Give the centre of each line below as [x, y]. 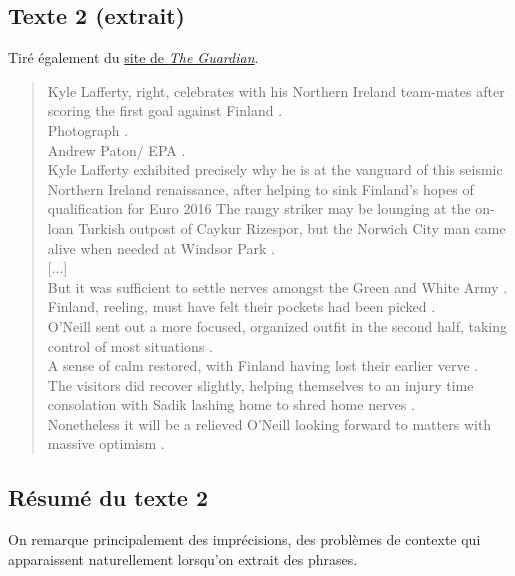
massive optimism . [106, 443]
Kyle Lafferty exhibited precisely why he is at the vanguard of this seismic [275, 169]
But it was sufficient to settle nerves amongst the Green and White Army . [277, 286]
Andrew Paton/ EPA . [116, 149]
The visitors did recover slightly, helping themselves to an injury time [260, 384]
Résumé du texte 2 [108, 497]
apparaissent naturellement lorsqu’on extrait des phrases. [183, 558]
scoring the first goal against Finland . [165, 110]
